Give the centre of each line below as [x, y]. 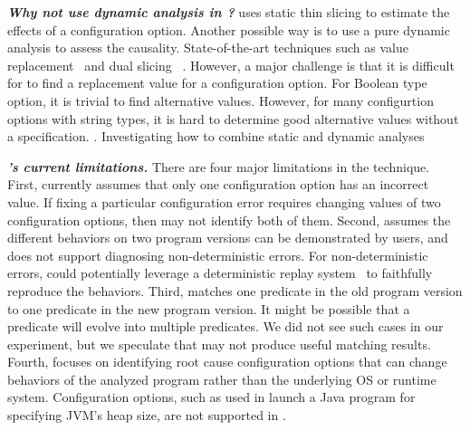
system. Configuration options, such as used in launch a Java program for [211, 397]
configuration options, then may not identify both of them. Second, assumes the [229, 220]
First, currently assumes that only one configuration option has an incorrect [218, 184]
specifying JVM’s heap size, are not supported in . [147, 415]
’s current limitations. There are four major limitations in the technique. [219, 166]
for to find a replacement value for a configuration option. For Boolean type [217, 83]
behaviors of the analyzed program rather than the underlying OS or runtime [222, 379]
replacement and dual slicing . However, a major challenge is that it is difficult [231, 65]
